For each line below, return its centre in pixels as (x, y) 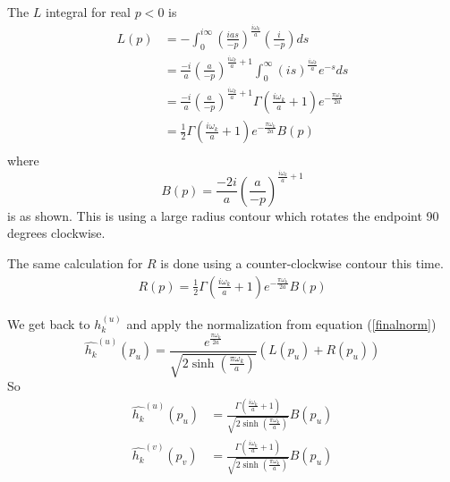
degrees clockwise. (56, 233)
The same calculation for (75, 263)
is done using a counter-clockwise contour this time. (302, 263)
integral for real (88, 12)
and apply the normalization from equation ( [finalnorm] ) (281, 323)
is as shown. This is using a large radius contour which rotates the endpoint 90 (223, 215)
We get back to (49, 323)
